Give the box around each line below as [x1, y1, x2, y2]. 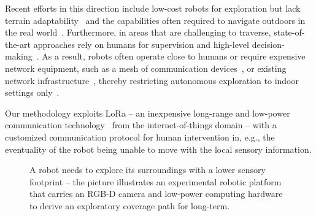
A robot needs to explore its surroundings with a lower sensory [29, 163, 266, 176]
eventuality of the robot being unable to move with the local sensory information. [5, 142, 312, 155]
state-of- [274, 26, 305, 39]
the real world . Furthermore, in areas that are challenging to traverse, [5, 26, 271, 39]
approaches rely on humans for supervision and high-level [33, 37, 249, 50]
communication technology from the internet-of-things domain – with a [5, 118, 277, 131]
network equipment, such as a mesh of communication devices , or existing [5, 61, 287, 74]
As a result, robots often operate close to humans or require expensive [42, 50, 306, 63]
